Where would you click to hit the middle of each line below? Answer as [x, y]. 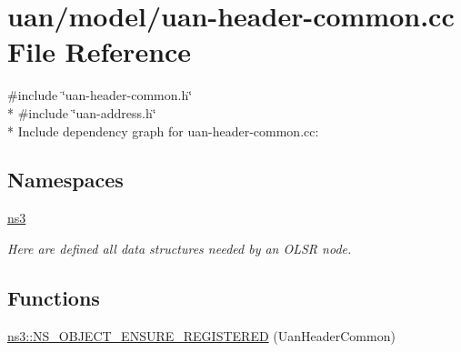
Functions [54, 297]
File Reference [100, 51]
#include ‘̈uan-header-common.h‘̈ [100, 95]
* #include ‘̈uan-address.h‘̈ [82, 112]
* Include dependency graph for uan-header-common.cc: [163, 131]
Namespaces [65, 180]
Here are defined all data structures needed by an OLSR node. [180, 248]
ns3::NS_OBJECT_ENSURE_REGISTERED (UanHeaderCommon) [201, 335]
